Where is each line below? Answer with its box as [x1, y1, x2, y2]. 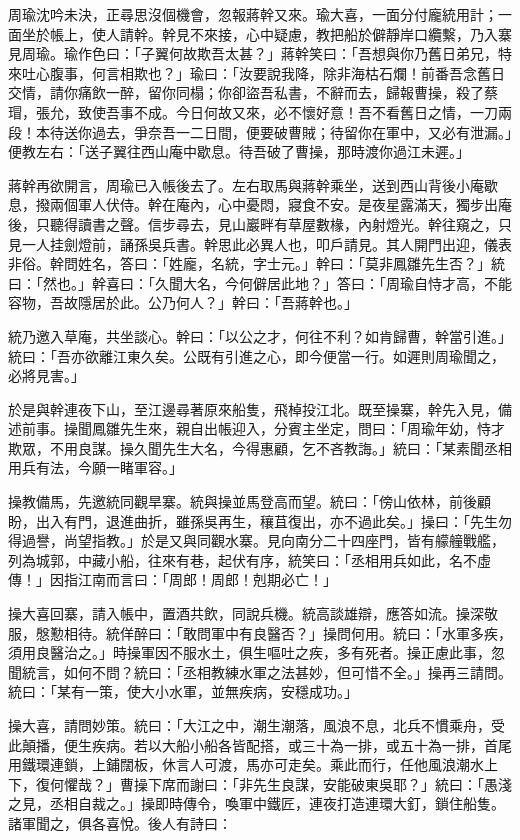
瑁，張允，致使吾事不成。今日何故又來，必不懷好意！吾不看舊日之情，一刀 [8, 101, 498, 122]
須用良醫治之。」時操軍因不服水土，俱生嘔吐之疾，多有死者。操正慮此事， [8, 642, 491, 663]
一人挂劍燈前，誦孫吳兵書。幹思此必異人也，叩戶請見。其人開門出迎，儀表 [21, 233, 512, 254]
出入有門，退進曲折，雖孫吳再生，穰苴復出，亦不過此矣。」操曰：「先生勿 [35, 510, 512, 531]
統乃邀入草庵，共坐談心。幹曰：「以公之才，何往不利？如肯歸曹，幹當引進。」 [8, 325, 512, 346]
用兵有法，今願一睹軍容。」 [8, 457, 183, 478]
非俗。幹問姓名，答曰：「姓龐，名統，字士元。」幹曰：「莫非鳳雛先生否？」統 [8, 253, 505, 274]
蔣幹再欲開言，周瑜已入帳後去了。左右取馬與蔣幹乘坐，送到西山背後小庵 [8, 174, 484, 195]
